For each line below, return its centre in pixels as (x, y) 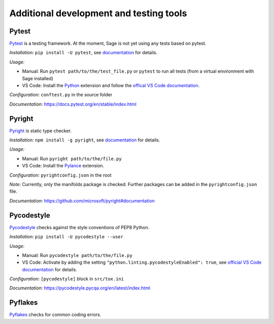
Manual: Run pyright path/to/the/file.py (72, 158)
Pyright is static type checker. (41, 131)
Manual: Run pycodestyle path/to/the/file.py (77, 255)
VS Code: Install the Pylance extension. (63, 166)
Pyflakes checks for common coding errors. (55, 315)
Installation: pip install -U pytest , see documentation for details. (83, 53)
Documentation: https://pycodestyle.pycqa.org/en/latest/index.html (80, 288)
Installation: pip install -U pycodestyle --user (66, 237)
